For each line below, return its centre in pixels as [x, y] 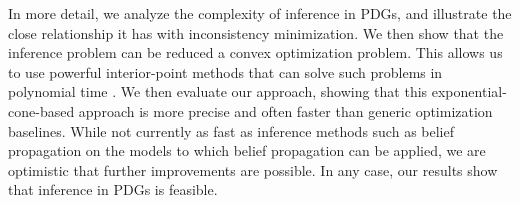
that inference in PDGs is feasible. [113, 189]
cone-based [41, 110]
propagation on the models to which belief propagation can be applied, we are [247, 150]
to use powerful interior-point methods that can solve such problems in [225, 71]
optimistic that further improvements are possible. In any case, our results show [253, 169]
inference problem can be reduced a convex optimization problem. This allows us [255, 52]
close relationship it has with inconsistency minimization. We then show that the [256, 32]
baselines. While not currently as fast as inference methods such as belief [231, 130]
